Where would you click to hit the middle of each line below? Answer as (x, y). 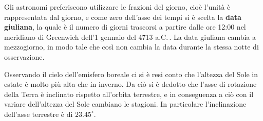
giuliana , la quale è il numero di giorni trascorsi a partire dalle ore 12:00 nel (125, 27)
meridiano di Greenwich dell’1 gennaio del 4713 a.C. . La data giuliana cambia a (130, 37)
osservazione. (24, 56)
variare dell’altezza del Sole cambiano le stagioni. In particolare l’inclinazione (125, 104)
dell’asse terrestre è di (39, 114)
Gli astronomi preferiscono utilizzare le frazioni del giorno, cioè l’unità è (117, 7)
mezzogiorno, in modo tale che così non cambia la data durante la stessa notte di (131, 47)
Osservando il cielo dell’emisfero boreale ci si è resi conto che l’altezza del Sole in (131, 74)
